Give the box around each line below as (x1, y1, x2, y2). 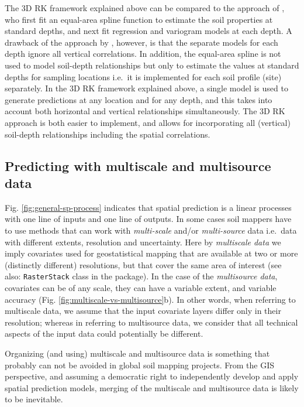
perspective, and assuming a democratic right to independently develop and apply (5, 370, 299, 382)
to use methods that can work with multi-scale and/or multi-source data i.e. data (5, 224, 297, 236)
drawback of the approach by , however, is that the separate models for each (5, 36, 278, 48)
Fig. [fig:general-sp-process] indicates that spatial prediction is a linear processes (5, 201, 292, 213)
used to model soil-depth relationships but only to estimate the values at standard (5, 59, 299, 71)
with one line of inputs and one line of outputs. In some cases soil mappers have (5, 213, 292, 225)
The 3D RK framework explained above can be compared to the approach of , (5, 2, 285, 13)
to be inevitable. (5, 393, 63, 405)
